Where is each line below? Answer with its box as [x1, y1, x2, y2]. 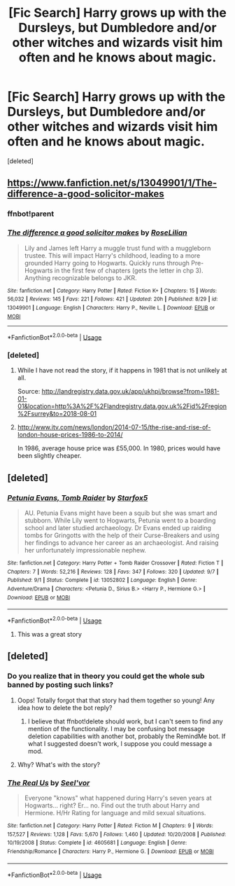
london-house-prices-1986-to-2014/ [17, 431, 123, 439]
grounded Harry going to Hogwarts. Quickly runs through [24, 258, 190, 267]
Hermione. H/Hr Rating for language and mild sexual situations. [24, 809, 206, 817]
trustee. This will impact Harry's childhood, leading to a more [24, 251, 201, 260]
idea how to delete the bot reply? [17, 703, 113, 712]
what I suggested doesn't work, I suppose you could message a [27, 739, 212, 747]
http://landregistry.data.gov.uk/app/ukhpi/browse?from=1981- [41, 387, 220, 396]
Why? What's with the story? [17, 760, 101, 768]
